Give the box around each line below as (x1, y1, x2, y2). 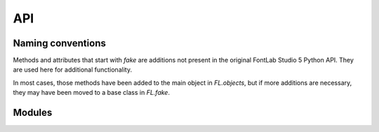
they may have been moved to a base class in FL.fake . (13, 88, 170, 97)
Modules (13, 107, 53, 119)
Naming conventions (13, 37, 107, 49)
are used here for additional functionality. (13, 65, 133, 74)
